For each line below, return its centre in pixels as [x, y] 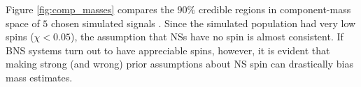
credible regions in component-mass [275, 9]
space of [23, 23]
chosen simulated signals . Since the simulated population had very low [204, 23]
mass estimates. [39, 77]
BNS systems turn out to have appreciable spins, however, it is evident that [168, 50]
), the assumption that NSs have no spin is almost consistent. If [207, 37]
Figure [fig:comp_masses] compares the [90, 9]
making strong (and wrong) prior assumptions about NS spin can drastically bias [180, 64]
